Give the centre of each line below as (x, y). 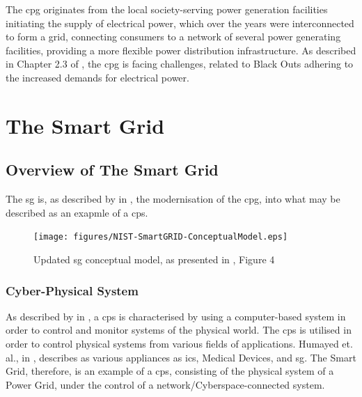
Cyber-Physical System (72, 290)
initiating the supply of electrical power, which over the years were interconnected (180, 23)
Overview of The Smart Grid (112, 170)
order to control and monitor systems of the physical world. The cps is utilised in (179, 330)
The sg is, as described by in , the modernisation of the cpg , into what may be (173, 199)
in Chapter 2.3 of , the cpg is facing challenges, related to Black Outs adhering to (180, 64)
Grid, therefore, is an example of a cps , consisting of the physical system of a (170, 371)
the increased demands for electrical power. (97, 77)
